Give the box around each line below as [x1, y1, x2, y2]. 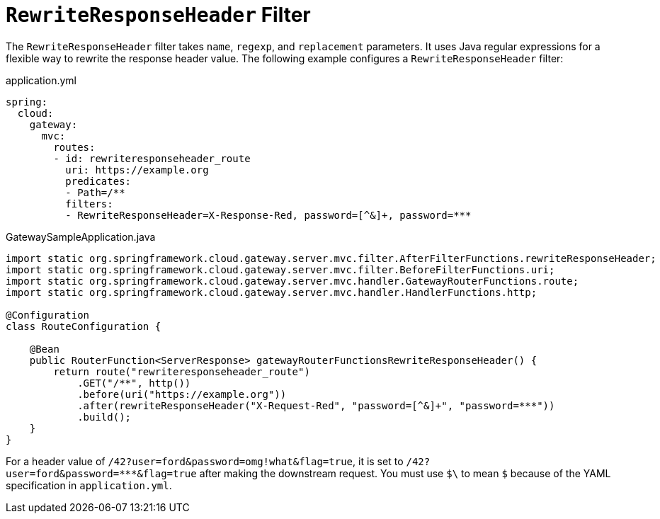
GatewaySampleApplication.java [6, 230, 156, 243]
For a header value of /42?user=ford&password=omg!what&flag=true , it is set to [6, 455, 404, 467]
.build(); [77, 411, 132, 423]
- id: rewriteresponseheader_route [53, 152, 251, 164]
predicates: [65, 175, 132, 187]
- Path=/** [65, 186, 125, 198]
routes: [53, 141, 96, 153]
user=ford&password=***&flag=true [6, 467, 197, 479]
